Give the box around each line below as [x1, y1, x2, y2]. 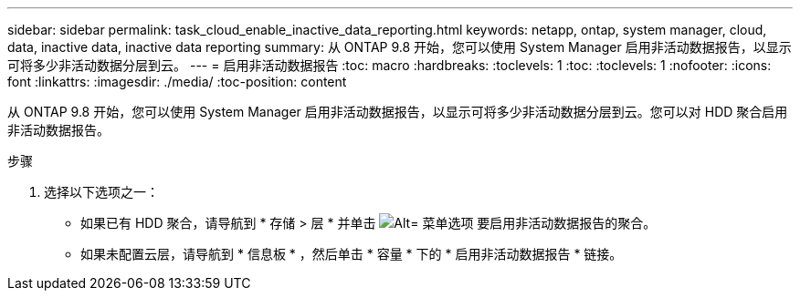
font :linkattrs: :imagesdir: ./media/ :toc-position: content [7, 74, 347, 89]
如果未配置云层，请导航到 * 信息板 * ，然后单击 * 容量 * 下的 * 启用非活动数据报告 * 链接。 [80, 246, 623, 262]
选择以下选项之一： [44, 184, 159, 200]
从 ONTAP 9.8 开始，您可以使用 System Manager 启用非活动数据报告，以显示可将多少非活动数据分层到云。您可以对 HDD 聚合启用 [7, 104, 788, 119]
